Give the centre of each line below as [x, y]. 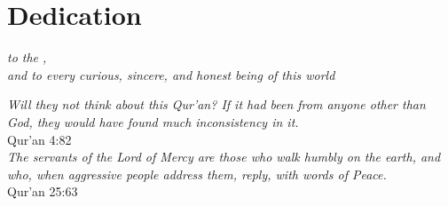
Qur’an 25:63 [43, 191]
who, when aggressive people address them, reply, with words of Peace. [197, 174]
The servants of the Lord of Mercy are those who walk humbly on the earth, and [224, 157]
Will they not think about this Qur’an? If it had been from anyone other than [216, 104]
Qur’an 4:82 [39, 139]
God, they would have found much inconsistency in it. [153, 121]
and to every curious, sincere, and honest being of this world [171, 74]
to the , [27, 57]
